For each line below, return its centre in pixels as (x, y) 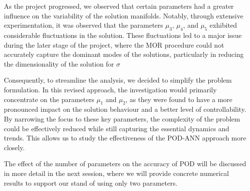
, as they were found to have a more (179, 99)
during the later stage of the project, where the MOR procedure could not (114, 44)
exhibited (223, 25)
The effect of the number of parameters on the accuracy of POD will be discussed (125, 164)
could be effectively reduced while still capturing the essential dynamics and (117, 128)
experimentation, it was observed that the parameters (84, 25)
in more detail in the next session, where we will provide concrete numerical (117, 173)
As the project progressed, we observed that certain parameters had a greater (119, 6)
